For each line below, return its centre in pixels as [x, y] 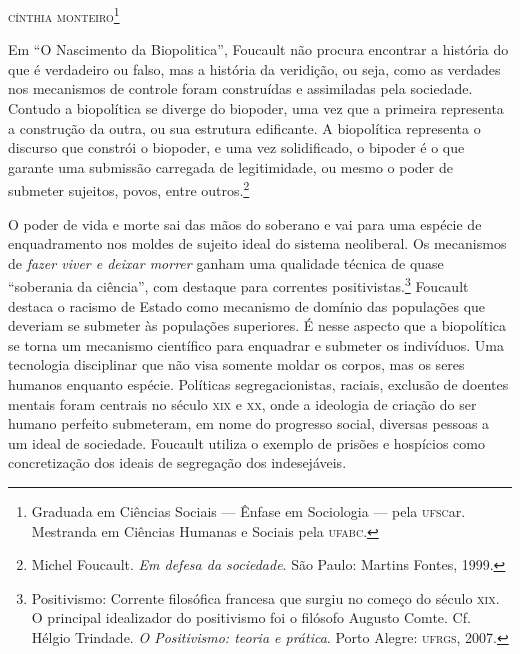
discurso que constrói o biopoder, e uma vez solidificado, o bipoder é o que [236, 147]
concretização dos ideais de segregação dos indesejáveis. [177, 462]
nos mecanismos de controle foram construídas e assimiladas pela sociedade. [240, 88]
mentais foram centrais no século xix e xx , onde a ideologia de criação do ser [242, 403]
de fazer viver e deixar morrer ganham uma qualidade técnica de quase [226, 262]
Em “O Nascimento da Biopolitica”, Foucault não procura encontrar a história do [258, 49]
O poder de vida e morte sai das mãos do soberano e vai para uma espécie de [245, 223]
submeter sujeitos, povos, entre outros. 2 [129, 189]
